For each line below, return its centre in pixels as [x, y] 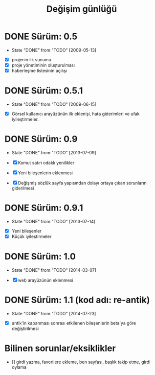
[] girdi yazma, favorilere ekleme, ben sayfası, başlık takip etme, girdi [81, 362]
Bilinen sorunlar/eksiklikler [60, 348]
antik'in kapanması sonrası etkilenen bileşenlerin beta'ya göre [74, 323]
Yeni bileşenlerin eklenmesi [45, 173]
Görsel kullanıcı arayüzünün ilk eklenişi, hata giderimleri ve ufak [76, 114]
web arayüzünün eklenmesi [46, 281]
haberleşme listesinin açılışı [39, 71]
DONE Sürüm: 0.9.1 [44, 208]
